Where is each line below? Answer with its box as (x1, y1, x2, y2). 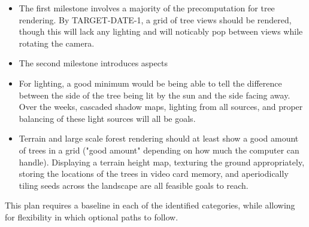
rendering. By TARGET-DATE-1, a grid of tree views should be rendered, (19, 13, 292, 26)
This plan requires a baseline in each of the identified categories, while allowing (5, 199, 295, 211)
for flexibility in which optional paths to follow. (5, 210, 178, 223)
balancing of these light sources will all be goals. (19, 112, 196, 124)
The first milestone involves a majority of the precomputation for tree (19, 2, 275, 14)
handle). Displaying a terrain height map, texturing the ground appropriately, (19, 155, 305, 168)
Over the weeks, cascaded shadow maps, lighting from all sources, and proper (19, 100, 303, 113)
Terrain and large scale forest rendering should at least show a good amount (19, 132, 299, 145)
